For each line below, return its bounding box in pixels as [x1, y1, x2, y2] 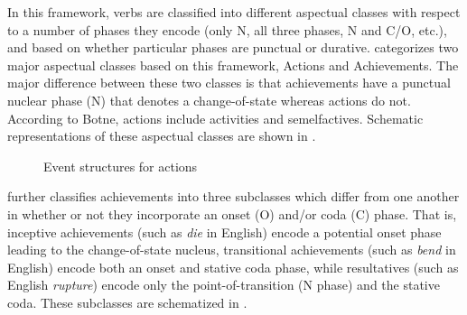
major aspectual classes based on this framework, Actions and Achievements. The [7, 55, 459, 74]
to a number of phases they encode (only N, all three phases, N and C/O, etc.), [7, 20, 447, 39]
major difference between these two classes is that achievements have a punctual [7, 73, 451, 92]
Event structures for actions [43, 156, 198, 175]
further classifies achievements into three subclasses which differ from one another [7, 187, 460, 206]
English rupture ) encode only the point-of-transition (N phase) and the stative [7, 275, 440, 294]
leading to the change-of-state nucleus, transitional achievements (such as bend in [7, 240, 456, 259]
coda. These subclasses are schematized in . [7, 292, 248, 311]
